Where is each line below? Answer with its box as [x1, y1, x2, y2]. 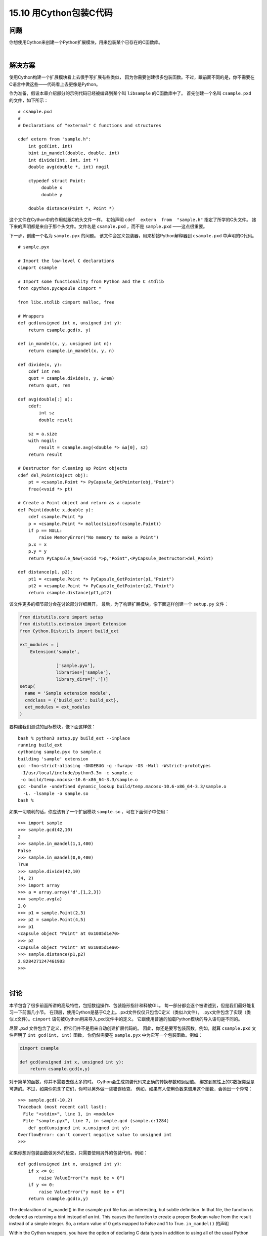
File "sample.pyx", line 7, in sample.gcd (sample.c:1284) [23, 1118, 169, 1124]
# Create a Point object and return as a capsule [18, 500, 141, 506]
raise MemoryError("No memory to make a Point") [39, 534, 159, 540]
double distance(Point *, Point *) [28, 206, 115, 211]
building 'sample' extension [18, 756, 89, 761]
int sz [39, 410, 55, 416]
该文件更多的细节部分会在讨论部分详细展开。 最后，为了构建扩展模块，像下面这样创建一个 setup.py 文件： [9, 601, 229, 607]
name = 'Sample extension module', [25, 690, 111, 696]
